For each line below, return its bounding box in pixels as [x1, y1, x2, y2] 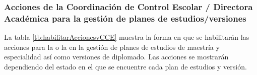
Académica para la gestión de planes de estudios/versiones [4, 12, 246, 24]
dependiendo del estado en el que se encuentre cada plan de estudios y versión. [4, 61, 247, 71]
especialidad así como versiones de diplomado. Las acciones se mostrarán [4, 51, 229, 62]
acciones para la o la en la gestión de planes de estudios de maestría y [4, 41, 220, 52]
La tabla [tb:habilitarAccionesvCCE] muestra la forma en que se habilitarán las [4, 32, 249, 42]
